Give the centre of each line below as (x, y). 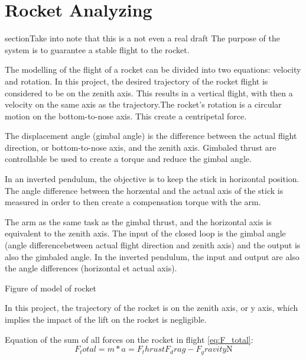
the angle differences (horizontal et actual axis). (91, 268)
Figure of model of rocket (51, 288)
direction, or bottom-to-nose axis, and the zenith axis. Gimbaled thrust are (141, 147)
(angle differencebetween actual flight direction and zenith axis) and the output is (153, 245)
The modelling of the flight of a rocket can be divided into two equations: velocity (153, 69)
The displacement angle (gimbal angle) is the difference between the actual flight (151, 136)
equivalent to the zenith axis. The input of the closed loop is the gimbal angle (145, 233)
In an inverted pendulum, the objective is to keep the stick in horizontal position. (152, 179)
